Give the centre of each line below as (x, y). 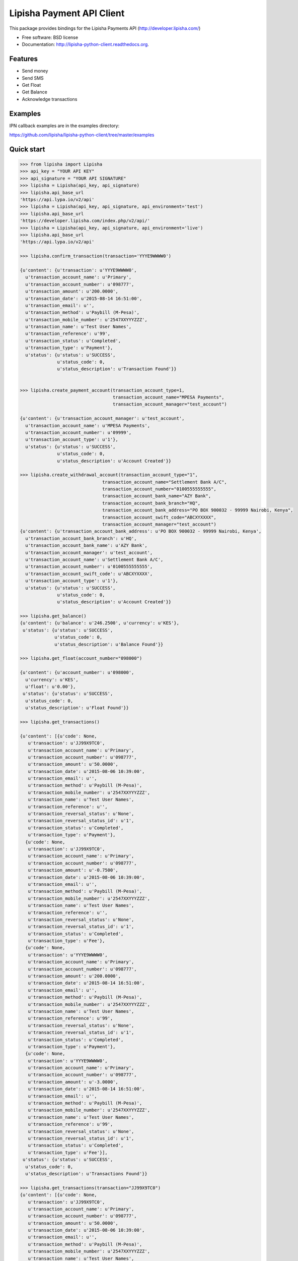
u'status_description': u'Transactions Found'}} (87, 1173)
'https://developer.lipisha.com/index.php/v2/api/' (85, 221)
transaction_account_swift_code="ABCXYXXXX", (159, 517)
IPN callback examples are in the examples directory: (64, 126)
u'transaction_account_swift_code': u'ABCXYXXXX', (89, 574)
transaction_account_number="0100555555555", (159, 489)
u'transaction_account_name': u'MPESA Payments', (88, 425)
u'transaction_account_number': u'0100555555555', (89, 567)
